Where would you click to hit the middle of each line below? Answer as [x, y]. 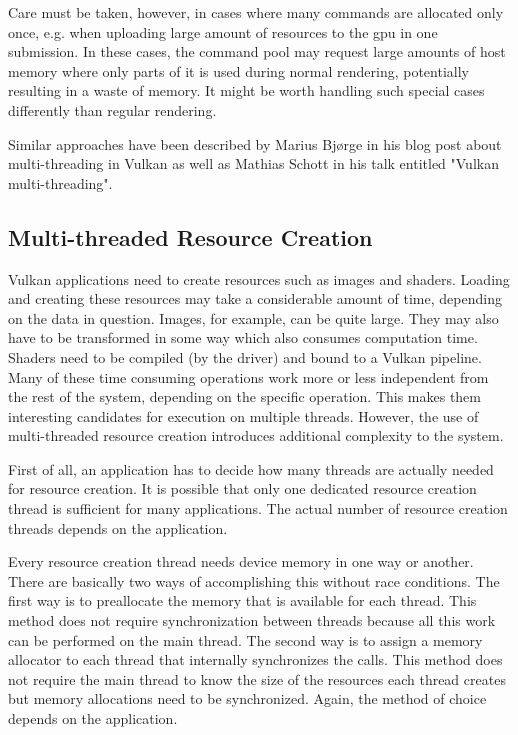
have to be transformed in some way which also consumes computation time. [243, 337]
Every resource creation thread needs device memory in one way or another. [241, 561]
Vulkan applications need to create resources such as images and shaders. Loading [259, 278]
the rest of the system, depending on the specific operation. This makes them [245, 396]
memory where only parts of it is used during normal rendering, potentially [238, 70]
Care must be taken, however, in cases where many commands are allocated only [256, 12]
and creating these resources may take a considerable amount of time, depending [255, 298]
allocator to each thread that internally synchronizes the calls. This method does [255, 659]
